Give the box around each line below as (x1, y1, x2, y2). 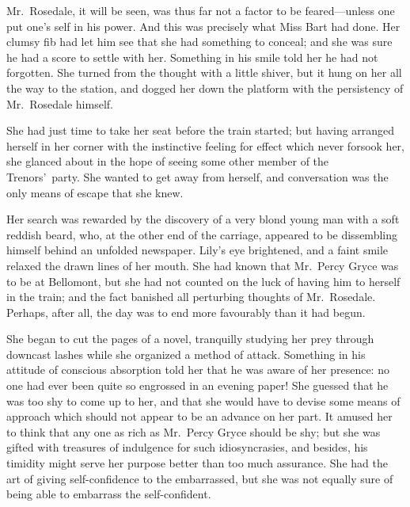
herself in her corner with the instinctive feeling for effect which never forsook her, (6, 137, 404, 154)
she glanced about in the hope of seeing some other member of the (6, 153, 329, 170)
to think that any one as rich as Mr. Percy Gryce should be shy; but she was (6, 423, 381, 440)
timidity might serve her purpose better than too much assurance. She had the (6, 455, 388, 471)
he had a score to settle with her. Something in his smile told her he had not (6, 48, 378, 65)
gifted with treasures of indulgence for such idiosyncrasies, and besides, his (6, 439, 368, 456)
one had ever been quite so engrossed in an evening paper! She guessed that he (6, 377, 389, 394)
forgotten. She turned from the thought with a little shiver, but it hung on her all (6, 64, 402, 81)
